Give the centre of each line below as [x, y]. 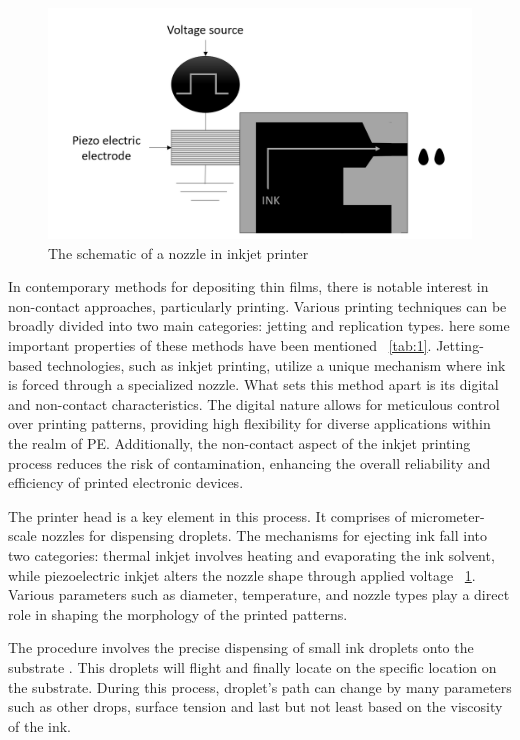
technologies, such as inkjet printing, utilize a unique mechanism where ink [276, 364]
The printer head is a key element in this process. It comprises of [207, 515]
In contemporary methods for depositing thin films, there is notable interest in [248, 286]
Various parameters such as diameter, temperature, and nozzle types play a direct [259, 594]
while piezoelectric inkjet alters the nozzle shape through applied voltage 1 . [242, 574]
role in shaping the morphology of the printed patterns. [178, 613]
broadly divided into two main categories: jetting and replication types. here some [259, 325]
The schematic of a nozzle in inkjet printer [178, 252]
